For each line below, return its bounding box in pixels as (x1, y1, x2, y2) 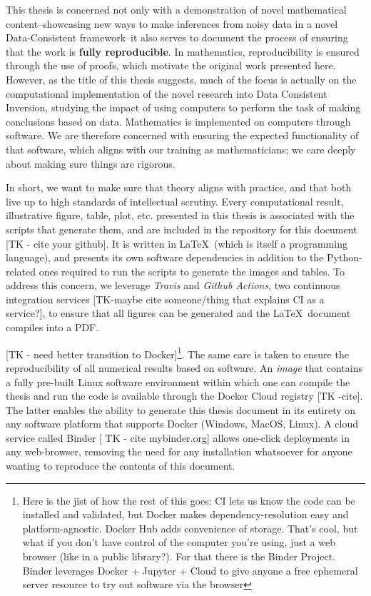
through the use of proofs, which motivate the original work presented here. (6, 58, 336, 73)
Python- (327, 250, 362, 265)
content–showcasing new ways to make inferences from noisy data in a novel (6, 16, 338, 31)
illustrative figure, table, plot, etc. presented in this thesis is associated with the (6, 208, 355, 223)
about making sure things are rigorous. (6, 156, 176, 171)
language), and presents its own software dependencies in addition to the (6, 250, 324, 265)
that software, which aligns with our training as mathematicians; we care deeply (6, 141, 356, 156)
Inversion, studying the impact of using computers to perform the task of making (6, 100, 361, 115)
